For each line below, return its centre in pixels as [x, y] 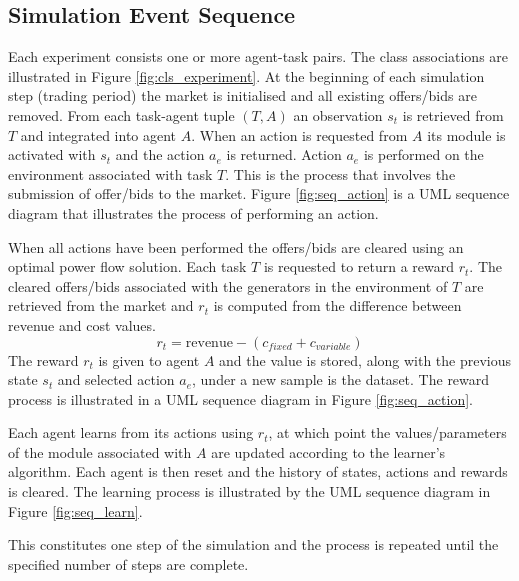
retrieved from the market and [101, 305]
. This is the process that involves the [340, 173]
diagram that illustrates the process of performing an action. [193, 212]
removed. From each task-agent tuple [121, 114]
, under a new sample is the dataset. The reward [341, 379]
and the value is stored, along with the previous [365, 359]
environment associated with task [110, 173]
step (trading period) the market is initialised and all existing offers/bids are [242, 95]
